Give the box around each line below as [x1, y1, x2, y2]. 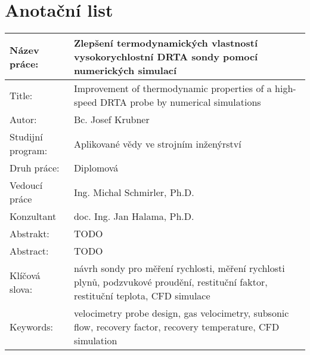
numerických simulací [73, 63, 177, 78]
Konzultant [10, 209, 57, 224]
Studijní [10, 130, 43, 144]
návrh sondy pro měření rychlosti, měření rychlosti [73, 261, 285, 276]
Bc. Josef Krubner [73, 112, 150, 127]
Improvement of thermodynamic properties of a [73, 81, 272, 96]
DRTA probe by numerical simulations [100, 95, 261, 109]
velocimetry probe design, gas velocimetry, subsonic [73, 306, 289, 320]
